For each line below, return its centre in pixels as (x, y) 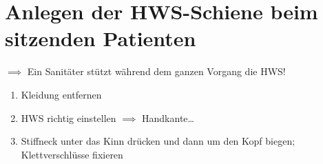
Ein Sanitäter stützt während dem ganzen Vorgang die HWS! (156, 71)
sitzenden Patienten (101, 38)
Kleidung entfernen (61, 94)
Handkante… (168, 117)
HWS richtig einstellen (69, 117)
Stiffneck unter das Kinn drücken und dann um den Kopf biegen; (158, 141)
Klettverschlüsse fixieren (72, 154)
